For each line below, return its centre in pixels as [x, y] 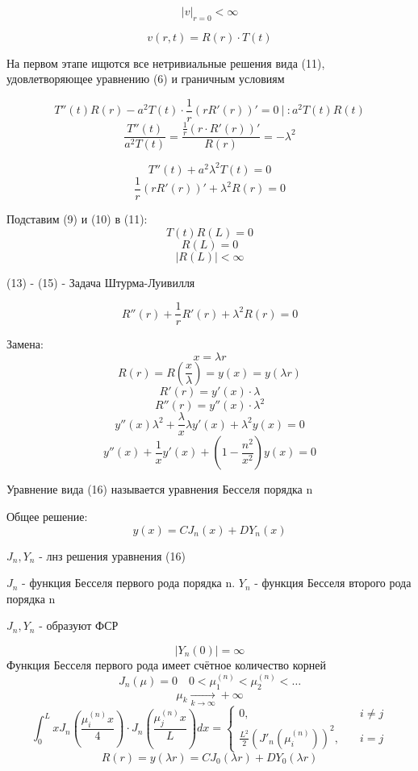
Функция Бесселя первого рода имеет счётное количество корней [167, 664]
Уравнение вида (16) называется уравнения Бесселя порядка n [160, 489]
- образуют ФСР [79, 625]
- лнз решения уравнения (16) [112, 555]
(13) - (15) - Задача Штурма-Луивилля [101, 282]
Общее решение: [47, 516]
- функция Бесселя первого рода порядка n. [129, 583]
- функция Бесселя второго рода [333, 583]
